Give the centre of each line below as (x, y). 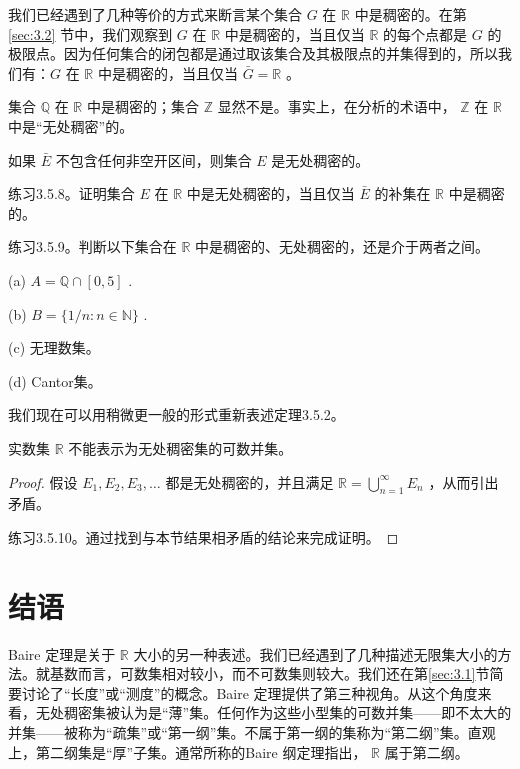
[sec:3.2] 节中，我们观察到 (90, 33)
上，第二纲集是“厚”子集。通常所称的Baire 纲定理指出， (187, 751)
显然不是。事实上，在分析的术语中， (336, 106)
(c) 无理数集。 (54, 347)
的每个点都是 (425, 33)
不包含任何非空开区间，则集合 (153, 159)
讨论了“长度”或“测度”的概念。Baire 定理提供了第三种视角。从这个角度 (249, 692)
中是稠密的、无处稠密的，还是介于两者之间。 (342, 246)
